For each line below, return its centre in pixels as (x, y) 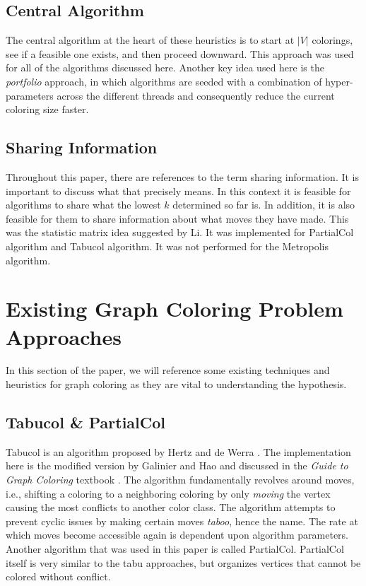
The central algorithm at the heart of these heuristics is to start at (150, 40)
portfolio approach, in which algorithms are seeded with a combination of (164, 81)
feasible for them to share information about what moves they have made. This (177, 218)
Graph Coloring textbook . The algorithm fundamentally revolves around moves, (180, 480)
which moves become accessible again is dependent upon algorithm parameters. (177, 535)
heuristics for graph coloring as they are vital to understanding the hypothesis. (176, 384)
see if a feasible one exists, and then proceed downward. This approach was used (180, 53)
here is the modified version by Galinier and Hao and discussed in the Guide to (177, 465)
